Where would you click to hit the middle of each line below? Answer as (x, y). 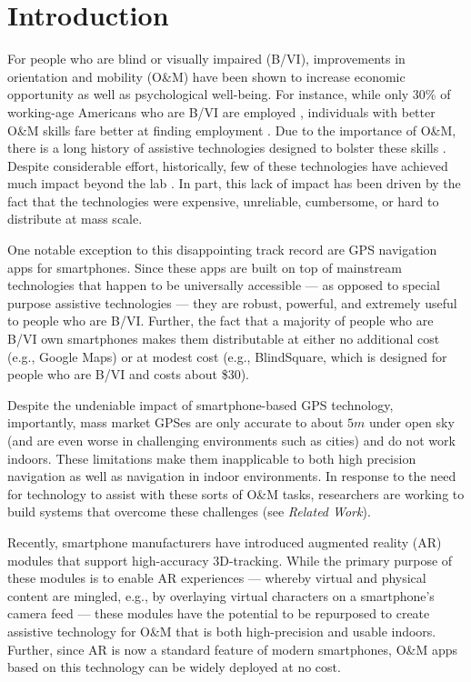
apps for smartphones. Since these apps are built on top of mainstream (205, 267)
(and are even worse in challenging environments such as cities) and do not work (231, 440)
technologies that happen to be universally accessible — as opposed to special (224, 285)
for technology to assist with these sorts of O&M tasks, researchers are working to (236, 493)
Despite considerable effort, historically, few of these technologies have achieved (228, 165)
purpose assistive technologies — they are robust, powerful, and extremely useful (232, 302)
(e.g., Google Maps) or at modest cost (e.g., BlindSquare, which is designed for (227, 356)
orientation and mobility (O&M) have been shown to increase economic (206, 76)
